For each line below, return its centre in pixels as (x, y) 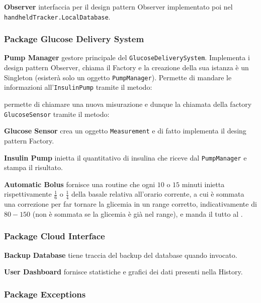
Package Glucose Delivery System (74, 39)
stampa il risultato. (33, 167)
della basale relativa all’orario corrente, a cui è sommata (158, 194)
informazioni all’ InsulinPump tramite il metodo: (78, 87)
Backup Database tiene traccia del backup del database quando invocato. (121, 255)
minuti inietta (203, 184)
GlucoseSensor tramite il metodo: (57, 114)
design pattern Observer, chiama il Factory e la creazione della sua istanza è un (126, 67)
